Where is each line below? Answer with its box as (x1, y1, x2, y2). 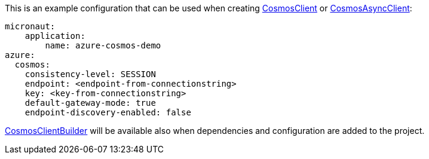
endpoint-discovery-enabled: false (24, 108, 191, 117)
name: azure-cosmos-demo (45, 41, 161, 50)
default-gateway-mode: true (24, 98, 156, 108)
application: (24, 31, 85, 41)
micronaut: (5, 22, 56, 31)
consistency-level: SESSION (24, 69, 156, 79)
